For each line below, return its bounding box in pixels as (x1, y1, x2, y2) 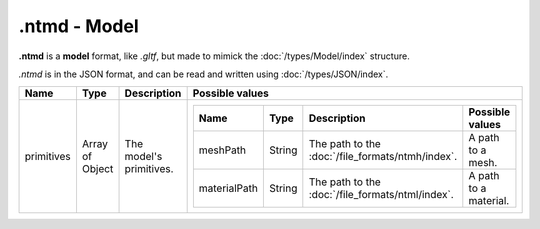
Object (81, 162, 114, 176)
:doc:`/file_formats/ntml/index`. (308, 188, 454, 202)
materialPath (198, 181, 259, 195)
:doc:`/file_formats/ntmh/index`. (308, 150, 458, 164)
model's (124, 150, 163, 164)
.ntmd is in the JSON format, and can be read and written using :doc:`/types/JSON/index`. (18, 68, 389, 80)
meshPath (198, 143, 247, 157)
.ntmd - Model (18, 15, 139, 37)
